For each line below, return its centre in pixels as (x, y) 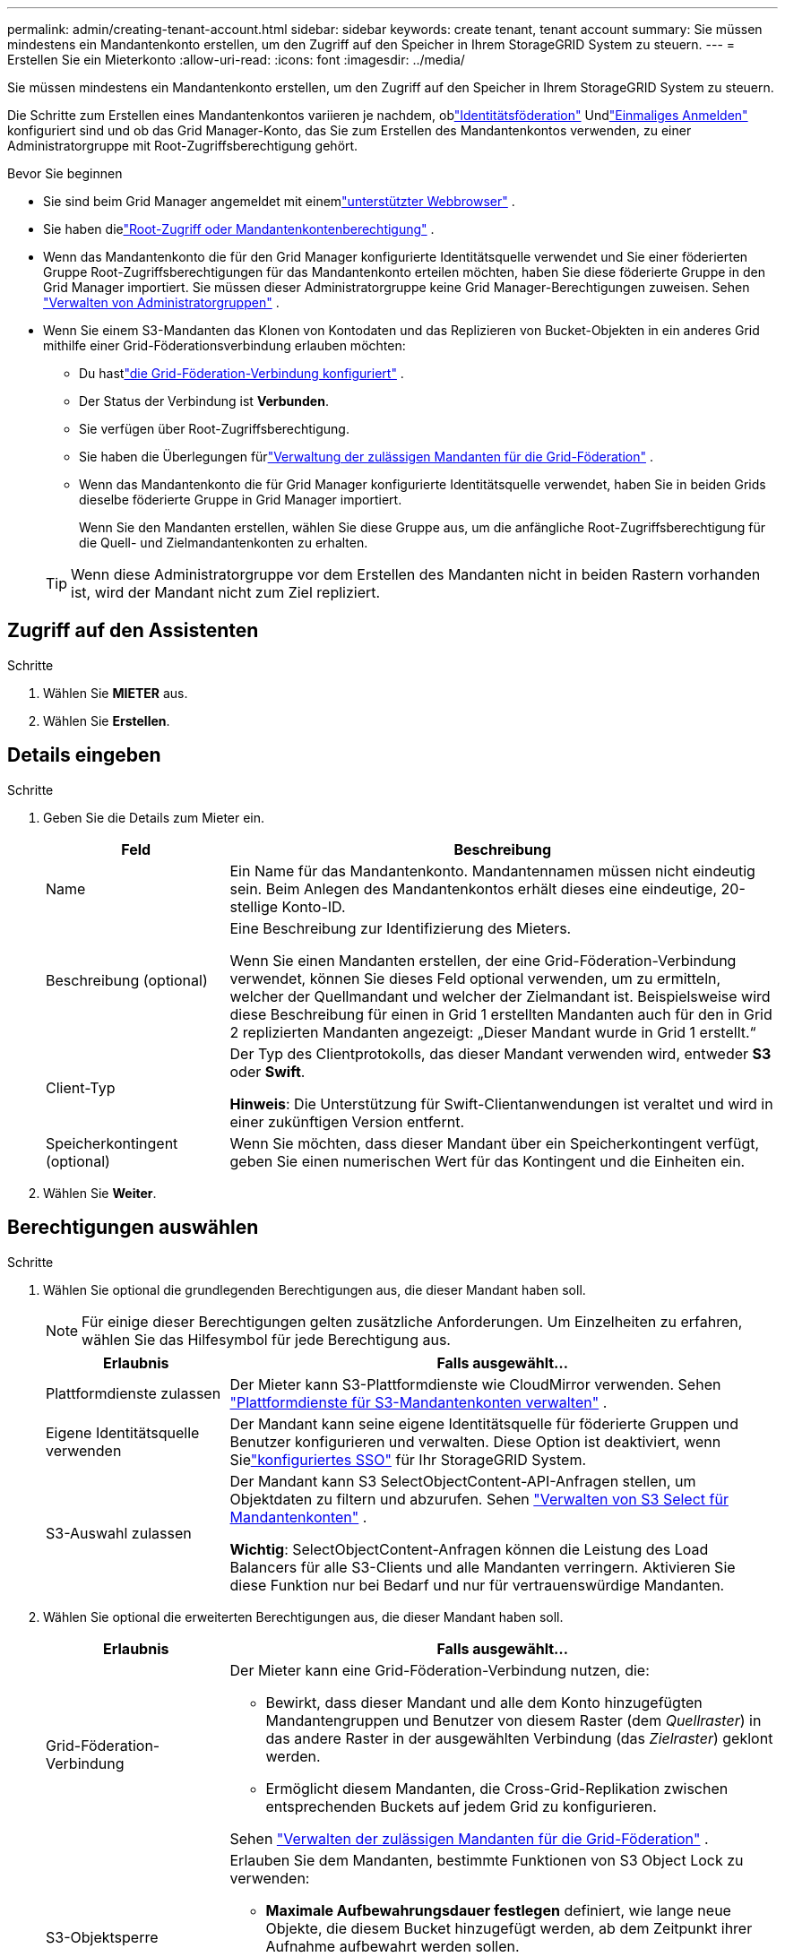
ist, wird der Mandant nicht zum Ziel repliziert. (226, 592)
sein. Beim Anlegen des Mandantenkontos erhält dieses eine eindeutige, (474, 888)
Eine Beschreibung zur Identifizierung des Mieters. (401, 928)
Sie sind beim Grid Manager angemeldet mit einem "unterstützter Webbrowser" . (279, 201)
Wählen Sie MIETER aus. (116, 693)
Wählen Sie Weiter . (100, 1193)
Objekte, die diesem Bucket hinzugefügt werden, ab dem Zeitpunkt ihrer (509, 1928)
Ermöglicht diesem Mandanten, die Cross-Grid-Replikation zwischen (497, 1788)
